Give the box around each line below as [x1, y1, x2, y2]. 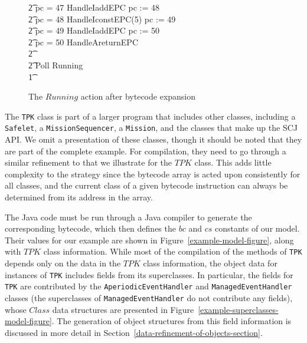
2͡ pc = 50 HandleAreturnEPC [28, 35, 138, 48]
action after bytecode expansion [80, 90, 196, 103]
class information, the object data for [143, 257, 277, 269]
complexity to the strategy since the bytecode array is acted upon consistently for [5, 167, 301, 180]
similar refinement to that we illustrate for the [5, 156, 172, 169]
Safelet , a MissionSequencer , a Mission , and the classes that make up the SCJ [5, 121, 298, 134]
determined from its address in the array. [5, 191, 153, 203]
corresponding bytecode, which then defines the [5, 222, 176, 235]
